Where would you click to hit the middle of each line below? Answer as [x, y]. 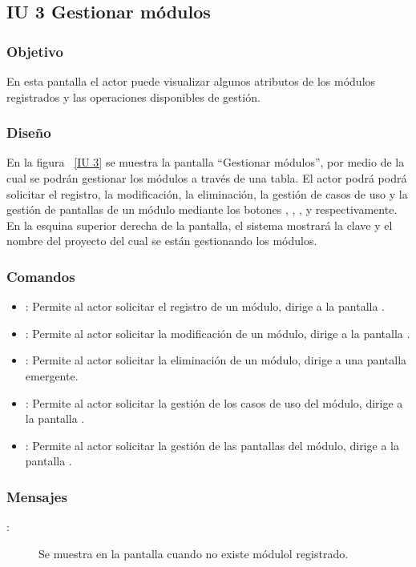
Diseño [29, 133]
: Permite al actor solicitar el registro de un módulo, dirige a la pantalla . [205, 306]
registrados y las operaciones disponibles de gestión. [133, 97]
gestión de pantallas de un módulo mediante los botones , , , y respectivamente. [202, 209]
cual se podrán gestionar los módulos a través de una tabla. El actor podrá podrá [207, 178]
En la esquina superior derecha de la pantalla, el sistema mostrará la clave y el [200, 225]
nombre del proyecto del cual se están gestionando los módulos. [162, 241]
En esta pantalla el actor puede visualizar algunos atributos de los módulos [191, 81]
